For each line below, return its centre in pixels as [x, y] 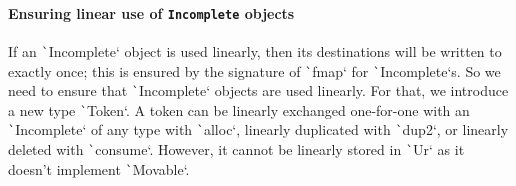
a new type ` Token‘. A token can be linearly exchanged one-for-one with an [239, 109]
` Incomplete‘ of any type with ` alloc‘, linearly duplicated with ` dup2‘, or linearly [258, 129]
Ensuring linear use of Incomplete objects [151, 12]
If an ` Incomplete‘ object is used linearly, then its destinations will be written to [255, 50]
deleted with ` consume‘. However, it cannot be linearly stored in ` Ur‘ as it [236, 149]
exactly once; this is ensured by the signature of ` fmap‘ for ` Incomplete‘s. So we [254, 70]
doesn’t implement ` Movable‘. [99, 168]
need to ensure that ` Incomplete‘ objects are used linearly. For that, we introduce [258, 90]
